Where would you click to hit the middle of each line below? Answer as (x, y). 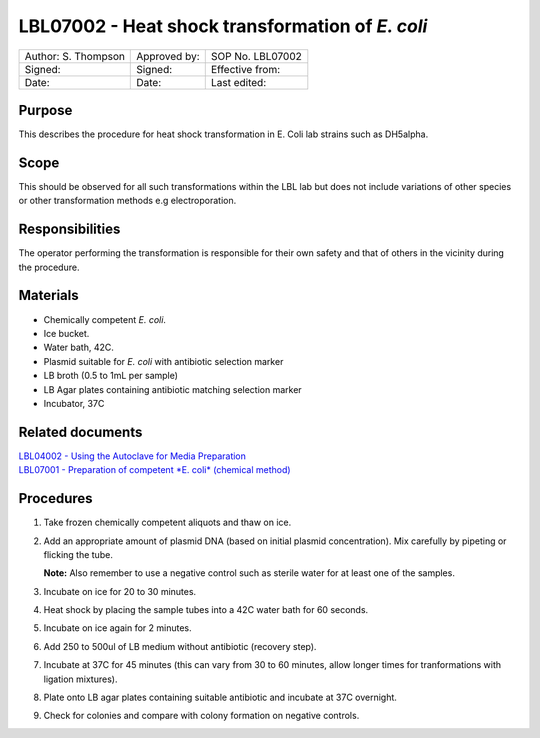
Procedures (56, 498)
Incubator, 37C (74, 403)
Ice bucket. (66, 333)
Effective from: (245, 69)
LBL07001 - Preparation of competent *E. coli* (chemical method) (154, 470)
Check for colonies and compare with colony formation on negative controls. (201, 716)
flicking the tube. (78, 554)
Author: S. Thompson (74, 56)
